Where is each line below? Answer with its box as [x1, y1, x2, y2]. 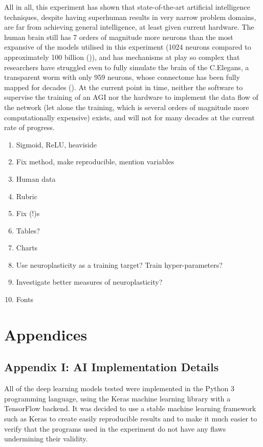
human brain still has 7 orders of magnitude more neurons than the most [4, 31, 233, 42]
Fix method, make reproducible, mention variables [16, 156, 174, 167]
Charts [16, 242, 38, 253]
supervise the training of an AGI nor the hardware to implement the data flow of [4, 92, 258, 102]
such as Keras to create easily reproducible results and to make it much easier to [4, 413, 257, 424]
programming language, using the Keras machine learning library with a [4, 393, 231, 403]
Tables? [16, 225, 40, 236]
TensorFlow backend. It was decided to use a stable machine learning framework [4, 403, 256, 414]
